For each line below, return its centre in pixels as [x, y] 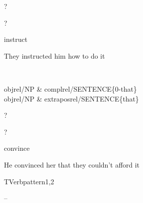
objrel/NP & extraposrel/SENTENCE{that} [71, 98]
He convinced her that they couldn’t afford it [72, 164]
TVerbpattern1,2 [29, 181]
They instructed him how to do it [55, 55]
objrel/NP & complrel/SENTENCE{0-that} [71, 88]
